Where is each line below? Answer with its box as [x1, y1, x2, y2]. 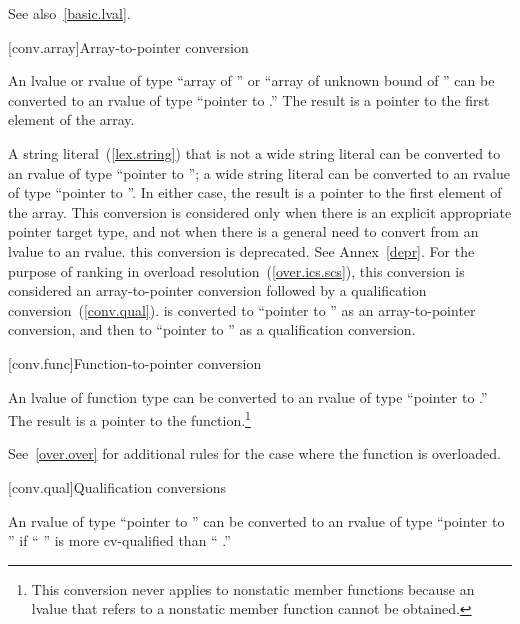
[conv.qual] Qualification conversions [8, 476, 227, 497]
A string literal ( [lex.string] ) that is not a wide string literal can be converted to [8, 142, 501, 163]
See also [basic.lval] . [8, 3, 131, 23]
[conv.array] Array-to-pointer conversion [8, 36, 249, 57]
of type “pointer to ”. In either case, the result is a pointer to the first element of [8, 182, 502, 203]
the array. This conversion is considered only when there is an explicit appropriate [8, 201, 512, 222]
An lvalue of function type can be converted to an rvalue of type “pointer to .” [8, 386, 488, 407]
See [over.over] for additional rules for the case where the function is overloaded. [8, 443, 501, 464]
